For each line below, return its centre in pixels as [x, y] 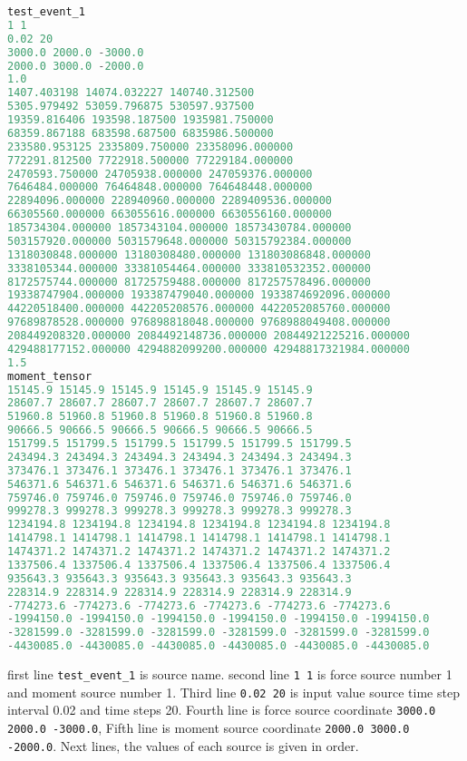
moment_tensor [50, 376]
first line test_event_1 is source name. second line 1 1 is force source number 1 [230, 674]
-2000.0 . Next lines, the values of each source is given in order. [183, 745]
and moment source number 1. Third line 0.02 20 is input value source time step [233, 692]
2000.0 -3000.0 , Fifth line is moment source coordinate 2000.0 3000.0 [209, 727]
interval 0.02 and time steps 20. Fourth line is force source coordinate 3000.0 [222, 710]
